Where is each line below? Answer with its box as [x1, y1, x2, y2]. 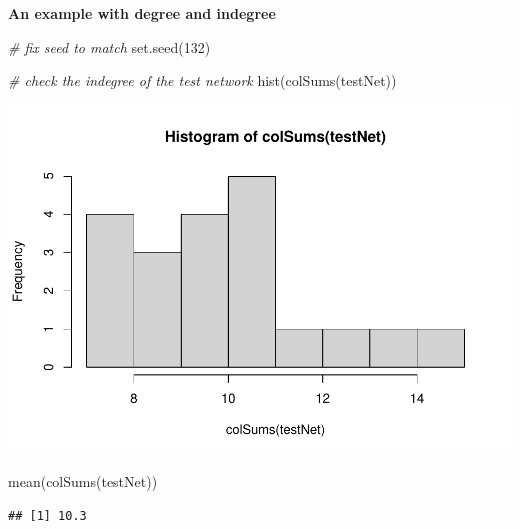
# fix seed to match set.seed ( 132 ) [8, 36, 211, 57]
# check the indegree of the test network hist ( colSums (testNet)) [8, 70, 397, 91]
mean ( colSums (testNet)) [8, 471, 158, 492]
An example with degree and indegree [8, 3, 276, 23]
